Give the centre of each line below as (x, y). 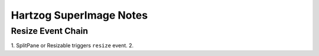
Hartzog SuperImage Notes (79, 15)
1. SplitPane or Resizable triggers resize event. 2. (72, 45)
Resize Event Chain (50, 31)
